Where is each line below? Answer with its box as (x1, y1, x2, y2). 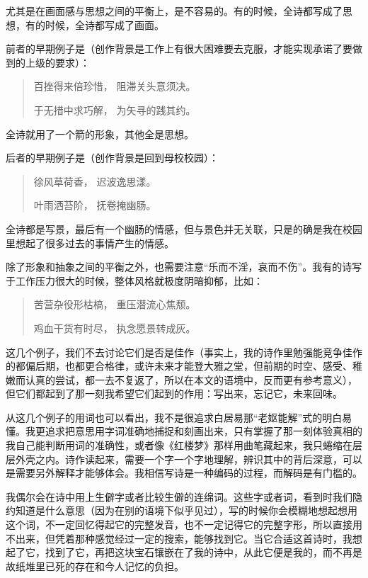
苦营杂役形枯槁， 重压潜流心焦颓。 (33, 297, 196, 312)
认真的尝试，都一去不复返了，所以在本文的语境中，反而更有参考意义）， (25, 372, 357, 387)
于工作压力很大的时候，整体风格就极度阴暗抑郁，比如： (6, 273, 263, 288)
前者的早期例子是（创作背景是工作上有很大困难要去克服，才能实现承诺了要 (6, 41, 352, 56)
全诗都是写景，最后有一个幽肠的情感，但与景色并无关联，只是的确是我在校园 (6, 221, 362, 236)
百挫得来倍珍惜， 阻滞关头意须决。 (33, 79, 196, 93)
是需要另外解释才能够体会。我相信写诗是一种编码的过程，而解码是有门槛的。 (6, 465, 362, 480)
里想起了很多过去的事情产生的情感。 (6, 235, 174, 250)
